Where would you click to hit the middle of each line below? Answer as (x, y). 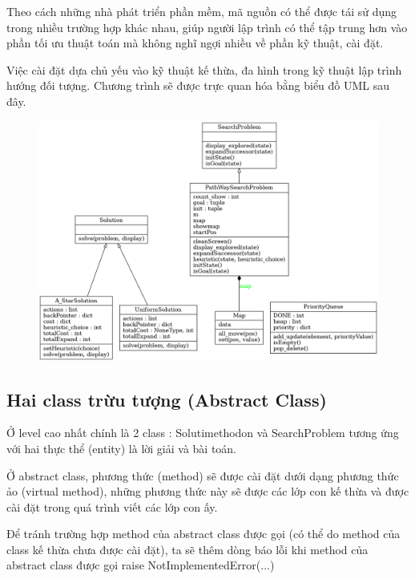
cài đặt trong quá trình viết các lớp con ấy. (112, 506)
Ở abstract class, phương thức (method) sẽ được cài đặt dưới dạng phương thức (203, 475)
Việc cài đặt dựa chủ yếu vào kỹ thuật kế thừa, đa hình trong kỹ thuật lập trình (204, 69)
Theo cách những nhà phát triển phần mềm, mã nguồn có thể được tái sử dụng (202, 11)
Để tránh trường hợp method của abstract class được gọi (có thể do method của (203, 534)
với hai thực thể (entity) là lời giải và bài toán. (122, 448)
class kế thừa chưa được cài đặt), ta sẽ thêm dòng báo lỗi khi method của (187, 549)
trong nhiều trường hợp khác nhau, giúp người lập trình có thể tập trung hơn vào (207, 27)
